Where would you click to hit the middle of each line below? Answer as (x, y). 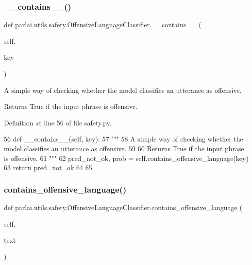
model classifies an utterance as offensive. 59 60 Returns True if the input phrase (124, 148)
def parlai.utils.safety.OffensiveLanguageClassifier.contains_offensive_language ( (123, 207)
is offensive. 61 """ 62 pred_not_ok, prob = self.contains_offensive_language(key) (126, 158)
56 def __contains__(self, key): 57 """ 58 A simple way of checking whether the (124, 139)
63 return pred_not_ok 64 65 (48, 168)
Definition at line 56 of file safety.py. (58, 122)
